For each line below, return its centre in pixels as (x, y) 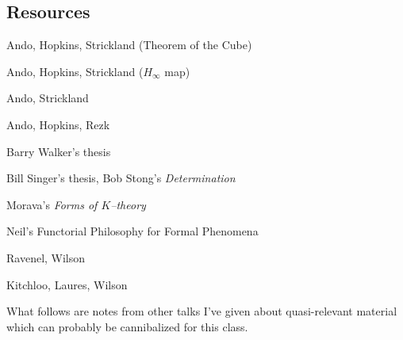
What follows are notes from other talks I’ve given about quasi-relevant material (202, 311)
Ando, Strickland (48, 98)
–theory (128, 204)
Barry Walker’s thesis (59, 151)
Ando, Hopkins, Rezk (58, 124)
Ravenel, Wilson (46, 257)
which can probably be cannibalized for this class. (127, 326)
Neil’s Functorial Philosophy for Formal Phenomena (132, 231)
